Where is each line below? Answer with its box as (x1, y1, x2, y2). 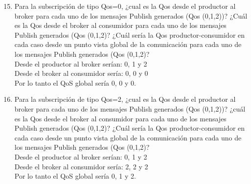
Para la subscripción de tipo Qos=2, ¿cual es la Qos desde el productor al (14, 94, 236, 104)
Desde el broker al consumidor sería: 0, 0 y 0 (14, 68, 148, 78)
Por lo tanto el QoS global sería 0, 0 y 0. (14, 77, 136, 88)
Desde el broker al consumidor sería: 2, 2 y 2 (14, 161, 148, 171)
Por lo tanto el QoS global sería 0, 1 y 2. (14, 171, 136, 181)
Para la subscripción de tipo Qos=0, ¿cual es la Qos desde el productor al (14, 1, 236, 11)
